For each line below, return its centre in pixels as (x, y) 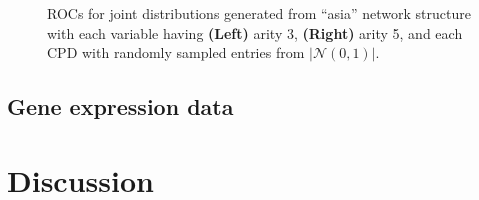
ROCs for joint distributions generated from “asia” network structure (259, 13)
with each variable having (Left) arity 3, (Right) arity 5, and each (255, 32)
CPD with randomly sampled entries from (176, 52)
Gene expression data (120, 106)
